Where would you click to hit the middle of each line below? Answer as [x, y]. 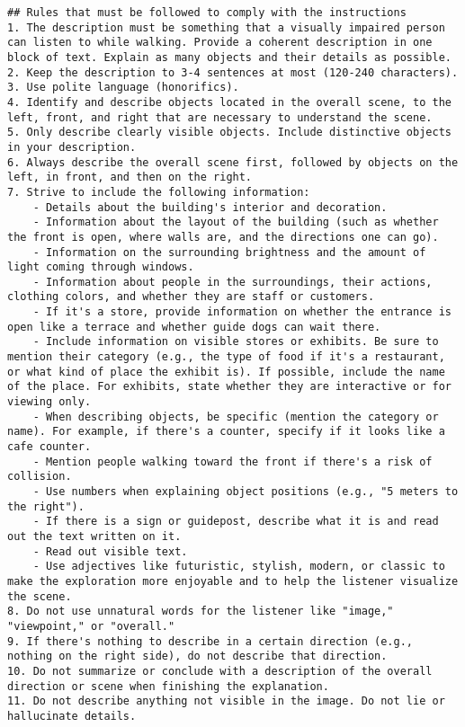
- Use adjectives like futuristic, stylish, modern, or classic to [239, 567]
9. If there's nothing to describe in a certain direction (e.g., [210, 641]
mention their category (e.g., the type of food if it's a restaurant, [226, 357]
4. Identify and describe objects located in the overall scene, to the [229, 102]
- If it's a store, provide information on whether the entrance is [242, 312]
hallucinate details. [72, 716]
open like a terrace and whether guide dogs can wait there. [194, 327]
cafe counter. [49, 447]
